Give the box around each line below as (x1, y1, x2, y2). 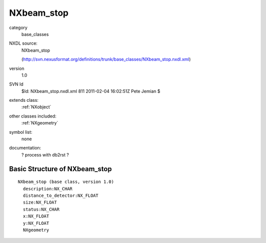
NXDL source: (9, 40, 38, 46)
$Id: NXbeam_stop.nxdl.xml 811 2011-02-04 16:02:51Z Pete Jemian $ (21, 88, 161, 94)
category (9, 25, 28, 30)
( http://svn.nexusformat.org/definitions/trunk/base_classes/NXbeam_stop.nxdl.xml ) (21, 57, 191, 62)
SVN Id (9, 81, 24, 87)
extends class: (9, 97, 39, 103)
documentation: (9, 145, 41, 151)
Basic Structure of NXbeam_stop (9, 165, 112, 173)
